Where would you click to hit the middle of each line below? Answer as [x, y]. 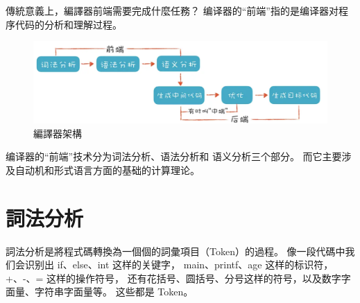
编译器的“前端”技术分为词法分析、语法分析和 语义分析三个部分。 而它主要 [174, 156]
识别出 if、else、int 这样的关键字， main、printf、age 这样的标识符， [179, 265]
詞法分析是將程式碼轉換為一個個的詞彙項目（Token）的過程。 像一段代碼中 [175, 251]
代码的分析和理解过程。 [68, 24]
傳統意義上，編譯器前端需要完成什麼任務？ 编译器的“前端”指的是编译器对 [172, 10]
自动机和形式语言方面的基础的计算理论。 [107, 170]
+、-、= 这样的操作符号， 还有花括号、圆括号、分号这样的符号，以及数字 [173, 278]
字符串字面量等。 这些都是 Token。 [114, 292]
